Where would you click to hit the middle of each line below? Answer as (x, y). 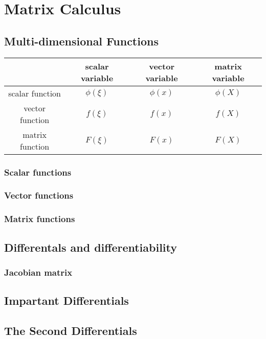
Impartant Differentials (66, 300)
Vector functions (39, 195)
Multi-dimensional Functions (81, 41)
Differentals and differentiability (91, 247)
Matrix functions (40, 219)
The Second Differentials (71, 330)
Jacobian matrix (38, 272)
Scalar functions (38, 172)
